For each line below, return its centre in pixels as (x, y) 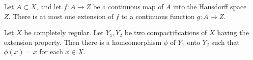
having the (233, 32)
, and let (49, 6)
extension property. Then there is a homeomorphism (83, 42)
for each (51, 51)
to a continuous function (158, 16)
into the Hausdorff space (210, 6)
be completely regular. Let (64, 32)
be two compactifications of (166, 32)
